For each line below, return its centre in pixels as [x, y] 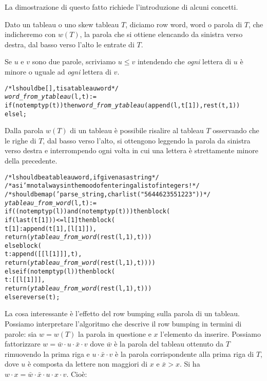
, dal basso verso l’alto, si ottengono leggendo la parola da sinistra [147, 140]
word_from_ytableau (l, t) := [51, 97]
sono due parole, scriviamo [74, 61]
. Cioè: [77, 374]
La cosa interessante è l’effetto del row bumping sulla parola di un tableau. [122, 313]
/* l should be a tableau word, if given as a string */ [82, 177]
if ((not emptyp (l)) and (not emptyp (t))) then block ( [88, 212]
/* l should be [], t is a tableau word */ [62, 88]
